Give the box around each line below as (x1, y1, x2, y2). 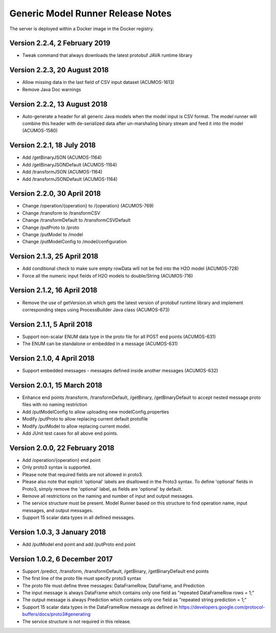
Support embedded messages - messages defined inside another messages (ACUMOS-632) (22, 368, 218, 374)
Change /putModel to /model (22, 231, 83, 238)
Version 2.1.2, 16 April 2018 (9, 286, 98, 294)
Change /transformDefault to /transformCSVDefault (22, 217, 131, 223)
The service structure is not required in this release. (22, 618, 131, 624)
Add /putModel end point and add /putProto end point (22, 541, 135, 547)
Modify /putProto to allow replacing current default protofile (22, 416, 148, 422)
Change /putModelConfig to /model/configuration (22, 239, 127, 245)
